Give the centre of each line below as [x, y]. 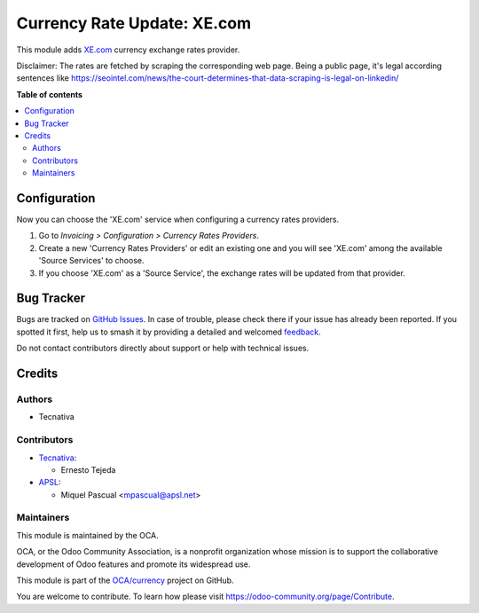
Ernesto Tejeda [88, 469]
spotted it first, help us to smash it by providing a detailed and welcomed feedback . [169, 332]
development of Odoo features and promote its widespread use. [133, 564]
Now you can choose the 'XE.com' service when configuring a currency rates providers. [178, 219]
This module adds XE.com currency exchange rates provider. [128, 50]
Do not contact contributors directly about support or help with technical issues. [163, 348]
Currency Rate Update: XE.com [134, 23]
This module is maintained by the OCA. [87, 535]
